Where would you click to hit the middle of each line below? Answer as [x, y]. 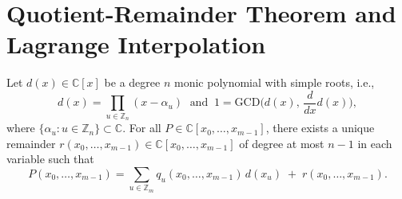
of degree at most [282, 143]
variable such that [50, 159]
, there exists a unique [320, 128]
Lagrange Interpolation [136, 44]
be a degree [132, 82]
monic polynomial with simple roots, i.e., [274, 82]
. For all [142, 128]
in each [375, 143]
